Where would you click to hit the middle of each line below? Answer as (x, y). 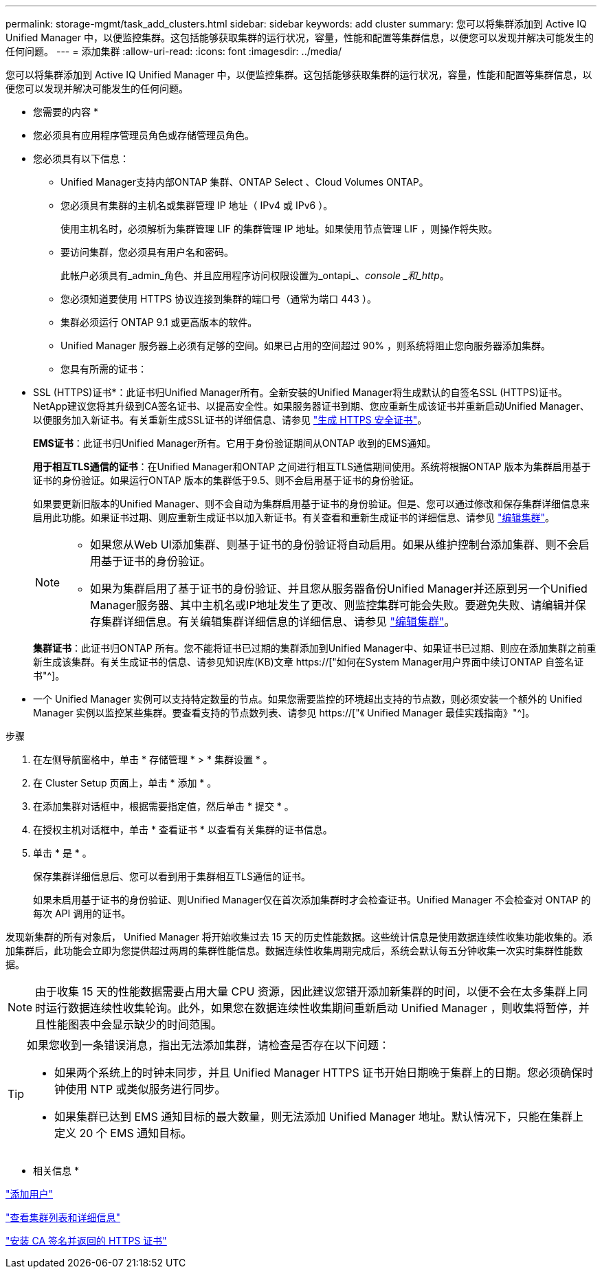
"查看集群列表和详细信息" (63, 1217)
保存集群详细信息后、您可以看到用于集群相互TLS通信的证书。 (172, 876)
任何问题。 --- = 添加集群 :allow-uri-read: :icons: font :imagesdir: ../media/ (174, 51)
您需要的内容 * (66, 112)
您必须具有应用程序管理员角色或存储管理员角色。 (144, 135)
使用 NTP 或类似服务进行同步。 (146, 1089)
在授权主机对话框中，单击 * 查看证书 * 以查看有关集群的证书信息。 (183, 830)
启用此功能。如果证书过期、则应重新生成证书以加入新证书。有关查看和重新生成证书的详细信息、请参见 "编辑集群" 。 (294, 517)
